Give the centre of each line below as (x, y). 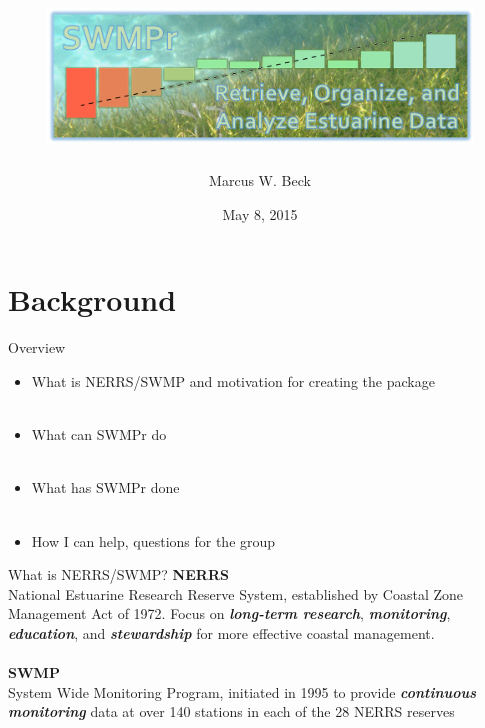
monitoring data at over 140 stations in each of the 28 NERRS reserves (231, 711)
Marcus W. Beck (260, 180)
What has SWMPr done (105, 487)
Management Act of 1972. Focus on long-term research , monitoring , (229, 613)
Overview (37, 347)
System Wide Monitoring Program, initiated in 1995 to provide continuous (242, 691)
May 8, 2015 (260, 213)
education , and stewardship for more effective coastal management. (221, 632)
